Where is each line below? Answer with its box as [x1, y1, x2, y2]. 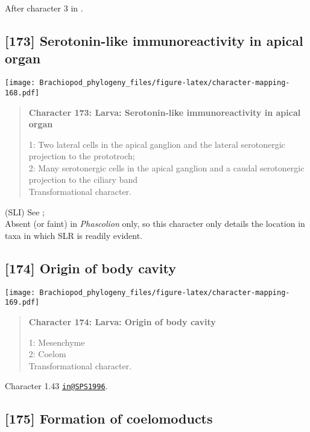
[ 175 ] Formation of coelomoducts [5, 409, 213, 428]
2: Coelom [28, 348, 66, 360]
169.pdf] [5, 298, 40, 307]
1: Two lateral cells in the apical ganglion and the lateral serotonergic [28, 138, 285, 150]
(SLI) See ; [5, 205, 45, 218]
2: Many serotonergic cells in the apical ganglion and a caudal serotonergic [28, 161, 305, 174]
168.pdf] [5, 88, 40, 97]
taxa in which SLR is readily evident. [5, 229, 143, 241]
